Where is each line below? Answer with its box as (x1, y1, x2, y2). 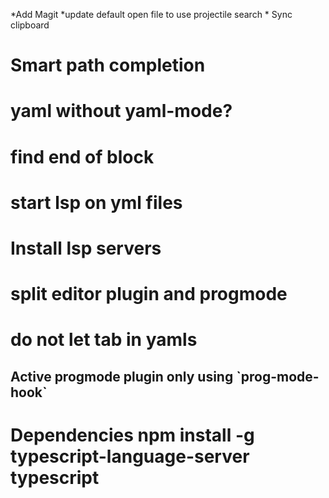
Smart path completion (10, 54, 206, 77)
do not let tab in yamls (10, 329, 198, 351)
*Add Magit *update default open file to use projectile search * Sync (10, 9, 293, 20)
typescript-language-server (10, 445, 250, 468)
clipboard (10, 19, 50, 31)
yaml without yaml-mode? (10, 100, 233, 123)
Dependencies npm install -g (10, 424, 255, 446)
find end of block (10, 145, 155, 168)
